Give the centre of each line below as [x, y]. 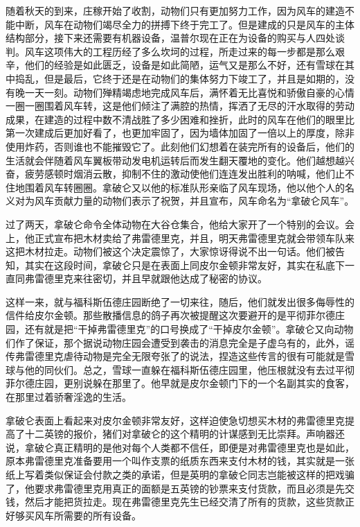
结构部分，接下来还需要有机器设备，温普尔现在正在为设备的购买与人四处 [170, 38]
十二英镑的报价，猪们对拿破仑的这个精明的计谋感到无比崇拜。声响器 [180, 434]
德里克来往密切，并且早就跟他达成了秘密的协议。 [155, 278]
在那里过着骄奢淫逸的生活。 [69, 397]
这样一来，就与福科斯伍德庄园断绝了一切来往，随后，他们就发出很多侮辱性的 [180, 301]
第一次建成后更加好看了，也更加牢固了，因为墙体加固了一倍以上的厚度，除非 [180, 133]
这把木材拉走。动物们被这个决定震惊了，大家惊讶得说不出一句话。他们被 [170, 251]
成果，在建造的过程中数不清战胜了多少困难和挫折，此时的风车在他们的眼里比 [180, 119]
